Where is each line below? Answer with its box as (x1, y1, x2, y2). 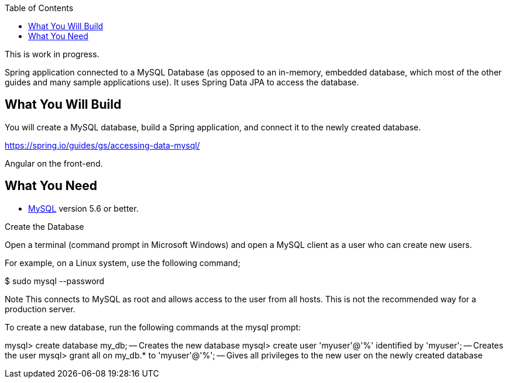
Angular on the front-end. (5, 158, 103, 168)
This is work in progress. (5, 49, 99, 59)
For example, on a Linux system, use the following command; (5, 257, 241, 268)
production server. (5, 303, 75, 314)
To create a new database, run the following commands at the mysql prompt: (5, 322, 301, 332)
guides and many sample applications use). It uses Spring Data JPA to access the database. (5, 77, 359, 87)
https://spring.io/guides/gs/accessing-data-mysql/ (5, 140, 200, 150)
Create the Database (5, 221, 84, 232)
